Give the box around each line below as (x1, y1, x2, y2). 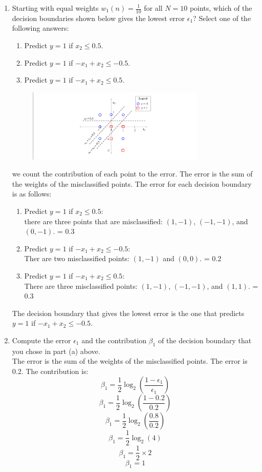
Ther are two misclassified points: (24, 253, 130, 264)
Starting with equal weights (12, 3, 99, 13)
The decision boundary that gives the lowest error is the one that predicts (12, 307, 245, 318)
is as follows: (12, 188, 52, 199)
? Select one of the (193, 12, 251, 23)
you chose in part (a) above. (12, 345, 100, 356)
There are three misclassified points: (24, 280, 138, 291)
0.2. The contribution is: (12, 365, 89, 376)
